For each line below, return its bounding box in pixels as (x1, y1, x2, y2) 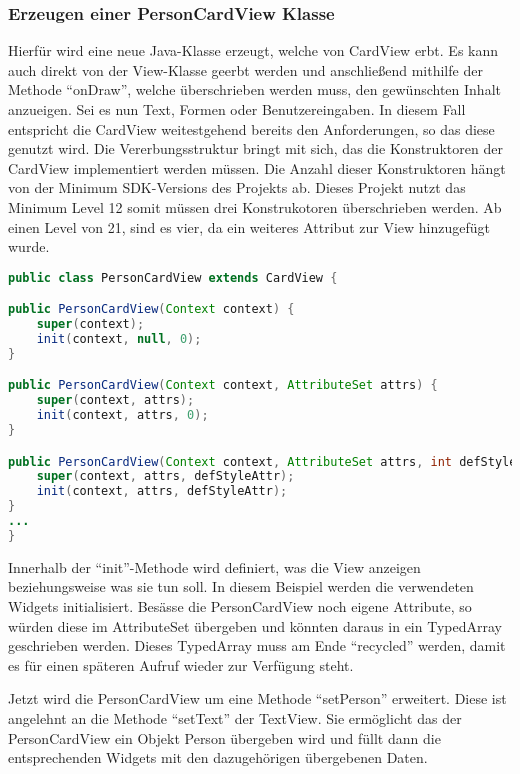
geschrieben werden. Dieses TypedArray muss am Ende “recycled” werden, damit (8, 635, 506, 656)
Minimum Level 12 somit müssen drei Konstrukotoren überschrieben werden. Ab (8, 196, 502, 217)
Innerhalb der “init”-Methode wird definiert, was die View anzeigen (8, 556, 421, 577)
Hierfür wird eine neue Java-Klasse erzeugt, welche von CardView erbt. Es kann (8, 40, 499, 61)
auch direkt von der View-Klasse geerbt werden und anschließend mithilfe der (8, 59, 483, 80)
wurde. (8, 236, 50, 257)
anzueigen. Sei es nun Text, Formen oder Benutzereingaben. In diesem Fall (8, 99, 466, 119)
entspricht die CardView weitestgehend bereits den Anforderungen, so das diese (8, 118, 495, 139)
